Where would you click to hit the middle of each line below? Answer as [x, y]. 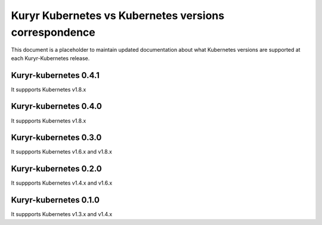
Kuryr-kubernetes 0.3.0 [56, 138]
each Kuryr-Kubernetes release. [50, 58]
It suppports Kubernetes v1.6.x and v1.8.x [62, 152]
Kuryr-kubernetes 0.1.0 [55, 200]
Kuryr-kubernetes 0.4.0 [57, 106]
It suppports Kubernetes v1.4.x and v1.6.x [62, 183]
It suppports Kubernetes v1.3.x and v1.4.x [62, 214]
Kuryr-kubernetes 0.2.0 [56, 169]
